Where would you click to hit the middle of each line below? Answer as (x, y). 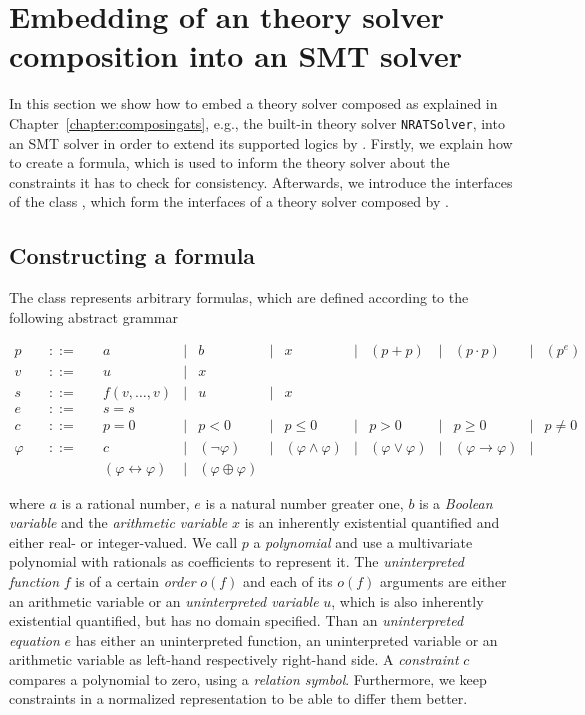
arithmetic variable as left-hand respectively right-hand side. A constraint (234, 659)
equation (34, 639)
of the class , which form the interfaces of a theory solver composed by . (229, 201)
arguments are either (443, 580)
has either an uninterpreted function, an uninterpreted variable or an (286, 639)
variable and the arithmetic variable (118, 522)
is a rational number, (125, 502)
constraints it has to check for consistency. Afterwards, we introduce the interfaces (261, 181)
